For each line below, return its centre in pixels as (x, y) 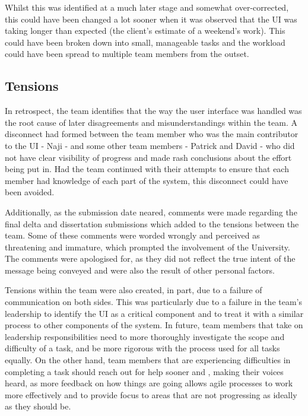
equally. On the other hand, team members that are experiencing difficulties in (148, 360)
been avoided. (30, 192)
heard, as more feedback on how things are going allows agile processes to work (149, 383)
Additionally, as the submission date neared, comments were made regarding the (151, 212)
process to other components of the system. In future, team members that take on (154, 325)
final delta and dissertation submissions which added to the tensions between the (152, 223)
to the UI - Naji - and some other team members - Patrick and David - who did (150, 145)
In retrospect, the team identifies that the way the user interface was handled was (153, 111)
